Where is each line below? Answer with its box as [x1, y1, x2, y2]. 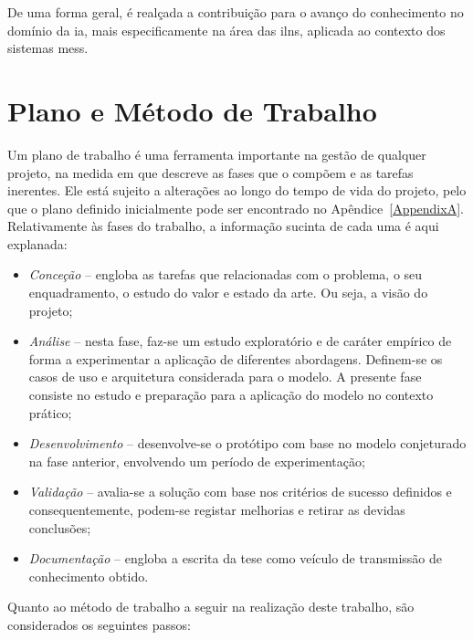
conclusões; [28, 518, 91, 537]
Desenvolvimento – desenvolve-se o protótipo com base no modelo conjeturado [28, 434, 467, 453]
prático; [28, 403, 72, 422]
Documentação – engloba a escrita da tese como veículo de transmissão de [28, 549, 442, 568]
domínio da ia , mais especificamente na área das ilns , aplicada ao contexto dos [7, 20, 446, 39]
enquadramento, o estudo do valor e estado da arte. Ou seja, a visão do [28, 283, 428, 302]
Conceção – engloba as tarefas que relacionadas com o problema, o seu [28, 265, 423, 284]
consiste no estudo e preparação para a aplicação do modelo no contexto [28, 385, 434, 404]
